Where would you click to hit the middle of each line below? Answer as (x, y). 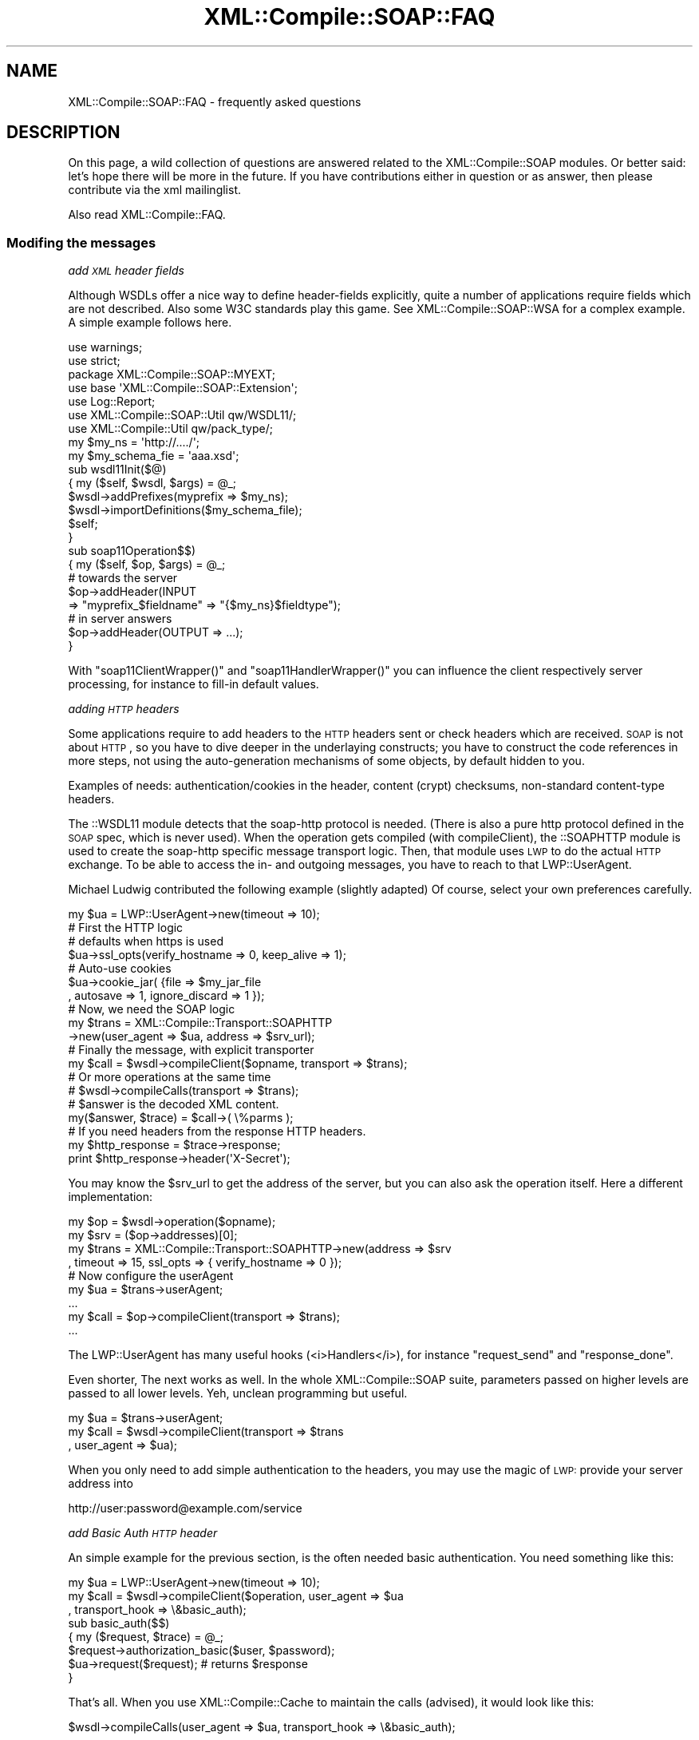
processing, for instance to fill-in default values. (194, 684)
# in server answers (120, 619)
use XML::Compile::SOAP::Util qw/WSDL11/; (182, 415)
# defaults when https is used (146, 941)
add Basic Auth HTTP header (143, 1533)
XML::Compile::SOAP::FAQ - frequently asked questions (215, 101)
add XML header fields (126, 271)
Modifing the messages (81, 242)
